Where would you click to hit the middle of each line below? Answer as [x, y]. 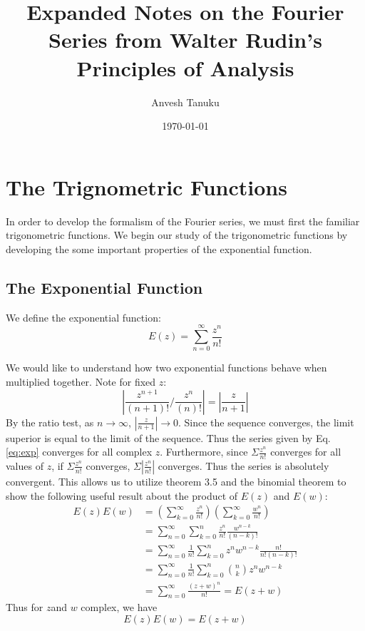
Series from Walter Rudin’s [185, 40]
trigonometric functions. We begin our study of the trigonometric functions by [177, 235]
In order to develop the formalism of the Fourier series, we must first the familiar [183, 221]
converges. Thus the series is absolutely [243, 465]
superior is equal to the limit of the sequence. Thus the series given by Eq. [168, 437]
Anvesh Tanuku [185, 102]
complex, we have [119, 607]
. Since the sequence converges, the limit [266, 422]
